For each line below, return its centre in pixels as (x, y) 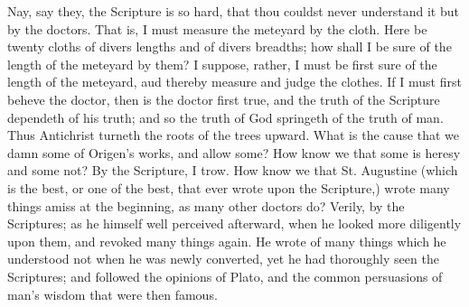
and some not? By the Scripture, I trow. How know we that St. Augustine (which (233, 170)
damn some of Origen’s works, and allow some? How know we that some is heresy (234, 152)
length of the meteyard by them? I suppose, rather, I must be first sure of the (222, 64)
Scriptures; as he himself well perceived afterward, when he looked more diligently (234, 223)
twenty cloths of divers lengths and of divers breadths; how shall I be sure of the (230, 47)
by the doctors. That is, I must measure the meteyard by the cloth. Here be (217, 28)
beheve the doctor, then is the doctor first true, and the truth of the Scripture (224, 99)
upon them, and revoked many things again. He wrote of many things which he (227, 241)
